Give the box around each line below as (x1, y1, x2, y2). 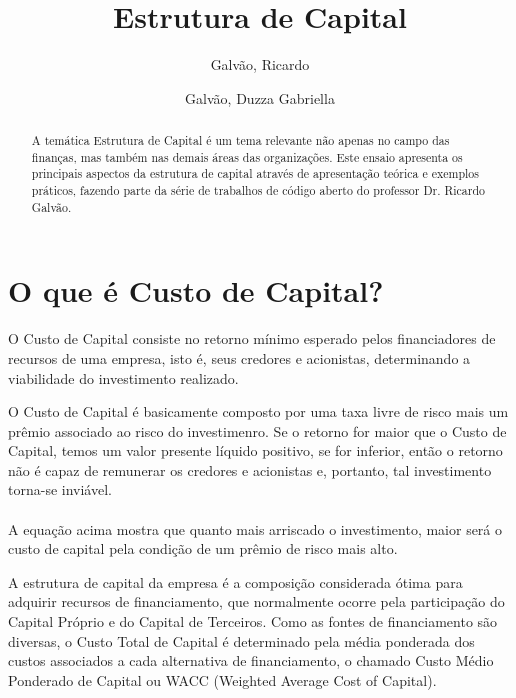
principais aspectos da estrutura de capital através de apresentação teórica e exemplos (31, 165, 479, 182)
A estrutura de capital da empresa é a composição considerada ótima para (8, 571, 463, 592)
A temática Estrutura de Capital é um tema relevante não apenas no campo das (31, 132, 450, 149)
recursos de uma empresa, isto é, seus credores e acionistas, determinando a (8, 347, 471, 368)
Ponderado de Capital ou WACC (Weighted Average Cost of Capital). (8, 669, 437, 690)
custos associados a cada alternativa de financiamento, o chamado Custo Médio (8, 650, 494, 671)
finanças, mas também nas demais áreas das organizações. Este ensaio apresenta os (31, 148, 463, 165)
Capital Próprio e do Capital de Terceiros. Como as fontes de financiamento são (8, 611, 498, 632)
